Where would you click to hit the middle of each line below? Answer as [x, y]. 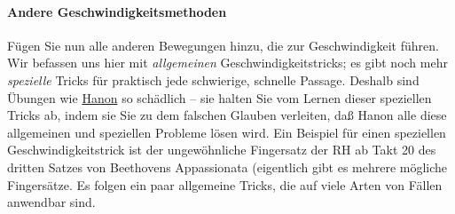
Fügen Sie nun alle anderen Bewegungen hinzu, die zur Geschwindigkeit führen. [223, 45]
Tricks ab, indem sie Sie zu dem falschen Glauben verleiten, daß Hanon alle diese [227, 115]
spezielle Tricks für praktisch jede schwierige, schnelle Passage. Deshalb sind [213, 79]
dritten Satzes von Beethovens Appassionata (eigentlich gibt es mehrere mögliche [227, 166]
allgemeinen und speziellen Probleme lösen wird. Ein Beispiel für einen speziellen [227, 132]
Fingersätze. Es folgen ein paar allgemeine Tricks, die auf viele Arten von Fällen [225, 184]
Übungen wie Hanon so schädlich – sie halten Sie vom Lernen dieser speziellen [220, 97]
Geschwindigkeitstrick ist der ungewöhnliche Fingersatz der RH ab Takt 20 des [222, 150]
